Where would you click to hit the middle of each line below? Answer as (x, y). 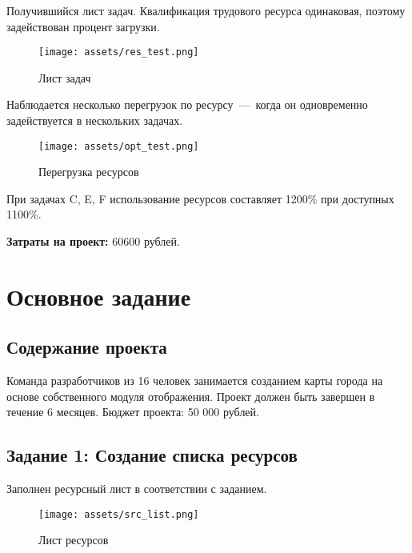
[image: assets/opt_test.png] (119, 146)
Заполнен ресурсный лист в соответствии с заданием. (137, 489)
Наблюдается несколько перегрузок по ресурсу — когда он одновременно (187, 104)
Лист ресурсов (74, 540)
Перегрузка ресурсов (89, 172)
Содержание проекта (87, 347)
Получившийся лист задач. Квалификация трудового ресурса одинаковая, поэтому (206, 10)
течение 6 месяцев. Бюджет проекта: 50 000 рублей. (133, 412)
